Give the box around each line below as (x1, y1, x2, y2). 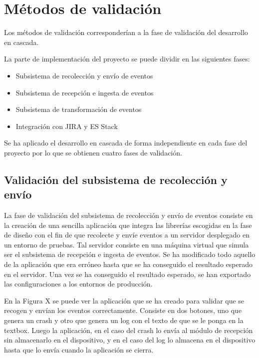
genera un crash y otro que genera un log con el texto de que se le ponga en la (4, 315, 244, 325)
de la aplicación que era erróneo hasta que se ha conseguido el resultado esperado (4, 259, 253, 269)
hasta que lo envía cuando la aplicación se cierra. (4, 344, 154, 354)
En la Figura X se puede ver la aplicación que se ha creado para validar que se (4, 295, 245, 305)
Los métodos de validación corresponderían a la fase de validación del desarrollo (4, 27, 248, 37)
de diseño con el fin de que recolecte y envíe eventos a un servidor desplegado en (4, 229, 250, 240)
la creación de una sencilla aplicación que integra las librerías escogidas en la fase (4, 219, 252, 230)
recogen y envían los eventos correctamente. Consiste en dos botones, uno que (4, 305, 242, 315)
